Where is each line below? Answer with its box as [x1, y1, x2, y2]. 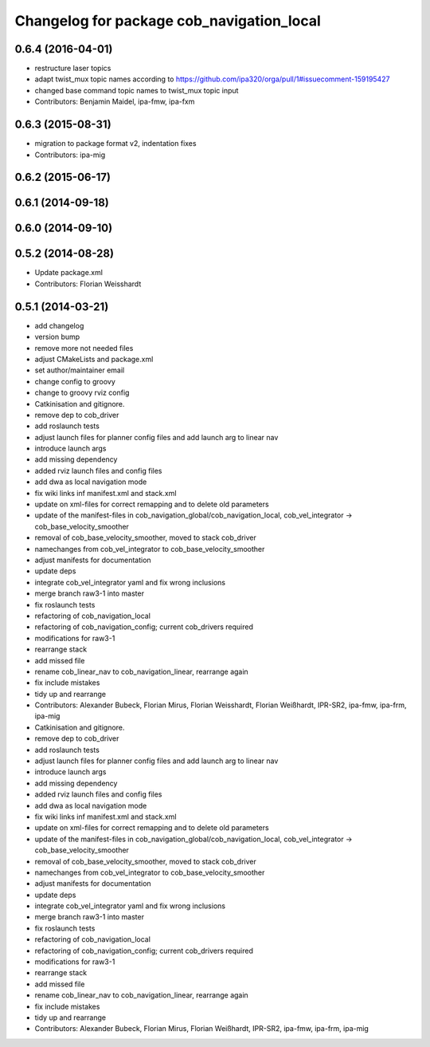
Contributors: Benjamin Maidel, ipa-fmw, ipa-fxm [34, 96, 195, 107]
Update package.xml [34, 268, 104, 277]
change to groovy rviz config [34, 388, 130, 398]
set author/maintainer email [34, 365, 125, 375]
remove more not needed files [34, 343, 134, 352]
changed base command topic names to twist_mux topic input [34, 85, 239, 95]
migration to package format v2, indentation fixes [34, 139, 197, 148]
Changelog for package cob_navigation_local [14, 12, 322, 30]
